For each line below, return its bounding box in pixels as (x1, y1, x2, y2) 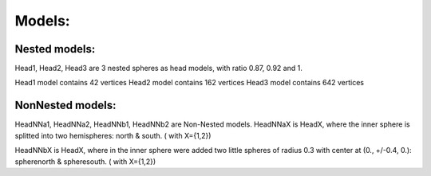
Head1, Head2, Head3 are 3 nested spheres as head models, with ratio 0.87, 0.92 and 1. (14, 64, 302, 73)
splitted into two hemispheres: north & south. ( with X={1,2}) (14, 131, 212, 140)
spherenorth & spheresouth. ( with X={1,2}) (14, 156, 156, 166)
